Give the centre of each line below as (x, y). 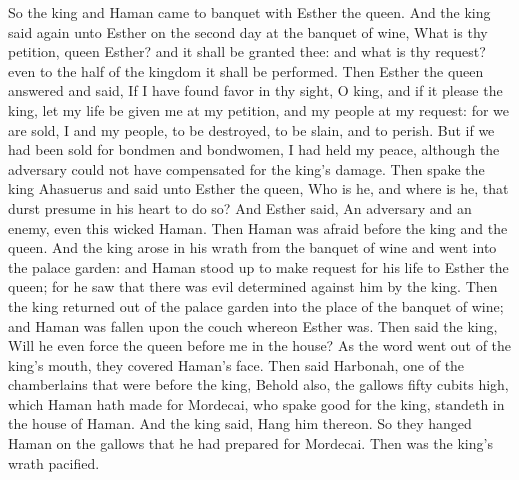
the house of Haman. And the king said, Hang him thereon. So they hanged (240, 423)
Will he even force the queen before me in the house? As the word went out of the (260, 345)
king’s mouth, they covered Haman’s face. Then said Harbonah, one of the (236, 364)
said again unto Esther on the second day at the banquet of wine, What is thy (248, 31)
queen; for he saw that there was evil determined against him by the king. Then (253, 286)
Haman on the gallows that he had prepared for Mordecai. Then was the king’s (250, 443)
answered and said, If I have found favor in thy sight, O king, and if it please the (255, 90)
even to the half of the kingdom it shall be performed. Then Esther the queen (246, 70)
